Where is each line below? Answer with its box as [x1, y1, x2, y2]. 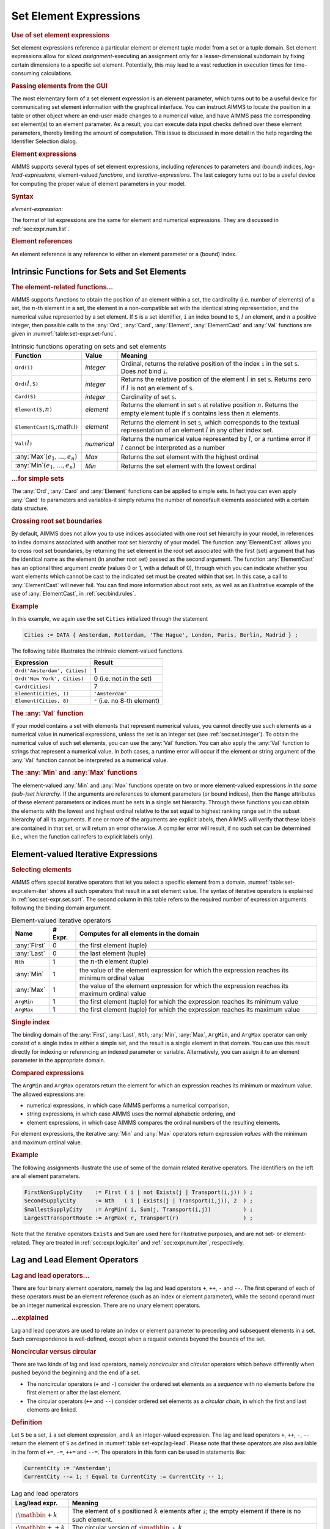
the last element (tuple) [79, 949, 146, 958]
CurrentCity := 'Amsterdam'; [24, 1465, 112, 1472]
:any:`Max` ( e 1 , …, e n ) [15, 452, 78, 462]
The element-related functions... [11, 283, 113, 291]
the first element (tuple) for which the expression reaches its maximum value [79, 1005, 301, 1014]
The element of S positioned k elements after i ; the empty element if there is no [71, 1506, 301, 1515]
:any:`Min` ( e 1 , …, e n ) [15, 461, 76, 471]
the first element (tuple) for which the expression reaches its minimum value [79, 998, 299, 1006]
